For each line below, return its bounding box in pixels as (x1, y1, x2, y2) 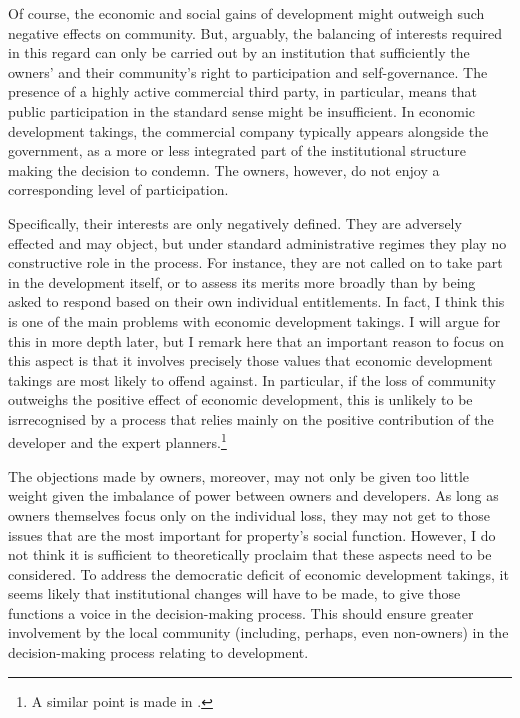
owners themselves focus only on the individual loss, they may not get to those (8, 504, 490, 525)
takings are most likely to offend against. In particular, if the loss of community (8, 369, 496, 390)
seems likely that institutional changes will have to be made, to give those (8, 583, 461, 604)
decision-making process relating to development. (8, 642, 309, 663)
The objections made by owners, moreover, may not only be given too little (8, 465, 470, 486)
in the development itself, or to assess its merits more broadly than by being (8, 271, 476, 292)
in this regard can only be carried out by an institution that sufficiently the (8, 42, 470, 63)
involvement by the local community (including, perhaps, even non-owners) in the (8, 622, 509, 643)
